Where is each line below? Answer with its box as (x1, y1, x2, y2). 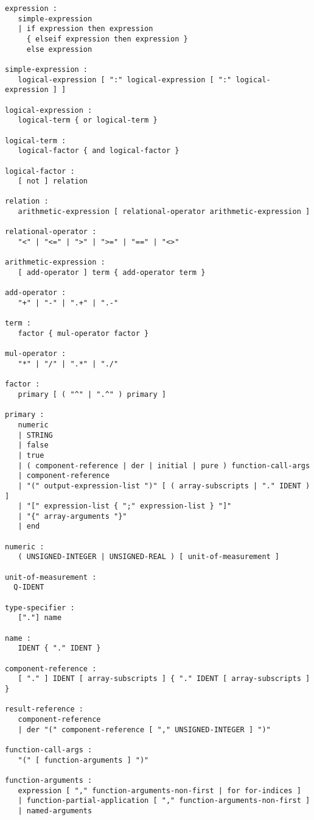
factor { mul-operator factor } (18, 329, 149, 338)
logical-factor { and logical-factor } (18, 146, 180, 155)
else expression (26, 45, 92, 54)
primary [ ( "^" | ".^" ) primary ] (18, 390, 166, 399)
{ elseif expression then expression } (26, 34, 188, 43)
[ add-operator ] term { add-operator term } (18, 268, 206, 277)
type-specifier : (5, 603, 75, 612)
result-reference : (5, 705, 83, 714)
